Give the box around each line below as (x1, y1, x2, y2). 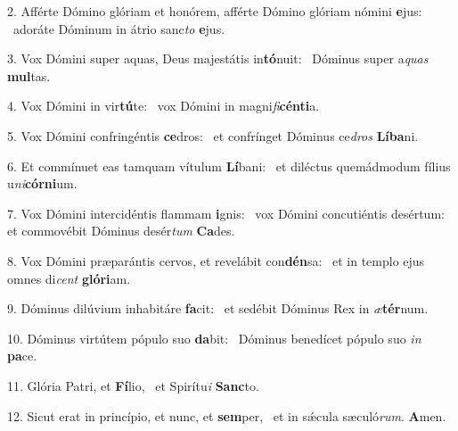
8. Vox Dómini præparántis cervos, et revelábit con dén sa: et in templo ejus (7, 251, 425, 269)
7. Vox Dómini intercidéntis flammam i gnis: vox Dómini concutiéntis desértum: (7, 203, 445, 222)
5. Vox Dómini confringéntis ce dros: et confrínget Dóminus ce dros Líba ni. (7, 126, 419, 145)
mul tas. (7, 66, 51, 85)
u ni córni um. (7, 174, 78, 193)
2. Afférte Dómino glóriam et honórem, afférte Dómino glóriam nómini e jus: (7, 2, 422, 20)
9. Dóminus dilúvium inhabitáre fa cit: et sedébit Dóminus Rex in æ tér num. (7, 299, 429, 318)
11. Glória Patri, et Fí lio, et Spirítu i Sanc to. (7, 376, 259, 394)
